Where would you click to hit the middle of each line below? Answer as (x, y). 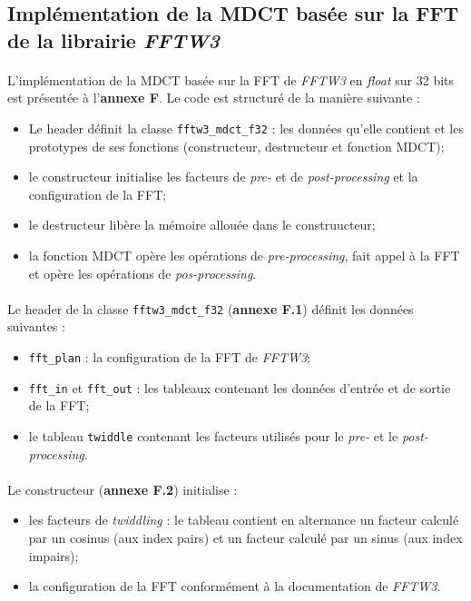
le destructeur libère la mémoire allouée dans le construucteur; (202, 225)
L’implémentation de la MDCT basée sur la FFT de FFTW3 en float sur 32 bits (231, 79)
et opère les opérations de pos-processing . (142, 273)
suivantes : (36, 326)
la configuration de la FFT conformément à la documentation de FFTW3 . (235, 586)
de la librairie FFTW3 (114, 39)
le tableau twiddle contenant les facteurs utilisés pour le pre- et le (213, 435)
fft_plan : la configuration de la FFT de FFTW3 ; (169, 357)
